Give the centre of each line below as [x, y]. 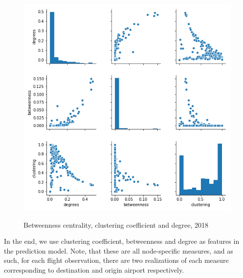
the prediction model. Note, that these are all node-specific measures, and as [119, 250]
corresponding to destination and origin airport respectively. [94, 269]
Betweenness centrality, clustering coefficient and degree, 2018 [116, 225]
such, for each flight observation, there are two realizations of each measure [116, 260]
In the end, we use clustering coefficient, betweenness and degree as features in [122, 241]
